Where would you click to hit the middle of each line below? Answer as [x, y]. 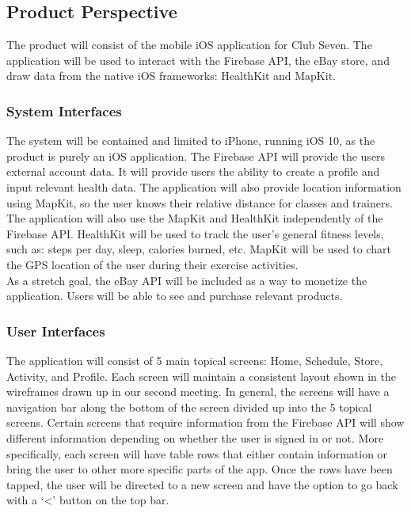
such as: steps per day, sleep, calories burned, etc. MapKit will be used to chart [199, 249]
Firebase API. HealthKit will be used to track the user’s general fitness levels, [195, 233]
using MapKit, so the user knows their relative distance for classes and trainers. [200, 202]
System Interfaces [64, 110]
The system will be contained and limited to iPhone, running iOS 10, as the [191, 141]
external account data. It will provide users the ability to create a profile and [193, 171]
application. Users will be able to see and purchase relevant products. [175, 296]
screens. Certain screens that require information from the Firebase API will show [205, 422]
